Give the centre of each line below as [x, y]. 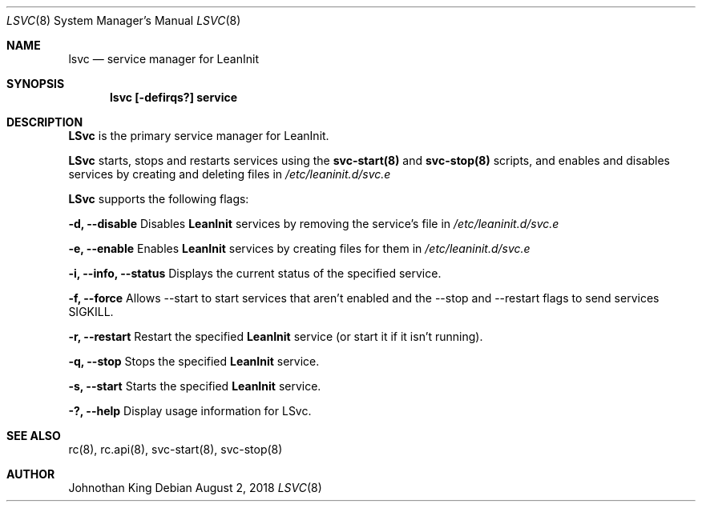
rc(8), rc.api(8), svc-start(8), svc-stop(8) [175, 449]
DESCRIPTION [45, 122]
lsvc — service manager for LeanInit [163, 59]
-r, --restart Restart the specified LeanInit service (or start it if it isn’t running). [276, 336]
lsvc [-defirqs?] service [174, 97]
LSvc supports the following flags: [159, 199]
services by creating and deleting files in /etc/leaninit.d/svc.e [230, 174]
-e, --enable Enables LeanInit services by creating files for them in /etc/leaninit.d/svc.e [299, 248]
